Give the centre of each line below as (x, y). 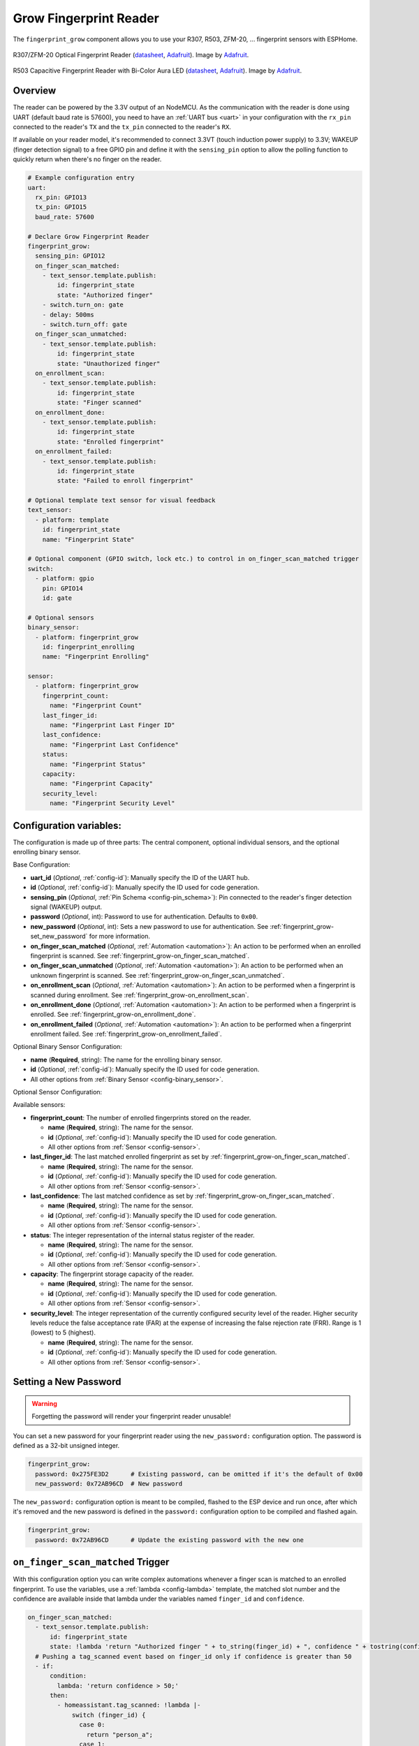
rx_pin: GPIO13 (61, 197)
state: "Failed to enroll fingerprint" (125, 481)
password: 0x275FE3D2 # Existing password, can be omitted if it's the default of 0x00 (199, 1474)
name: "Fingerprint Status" (98, 764)
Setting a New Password (67, 1382)
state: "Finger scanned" (100, 403)
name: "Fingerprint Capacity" (102, 784)
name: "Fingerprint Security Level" (112, 804)
